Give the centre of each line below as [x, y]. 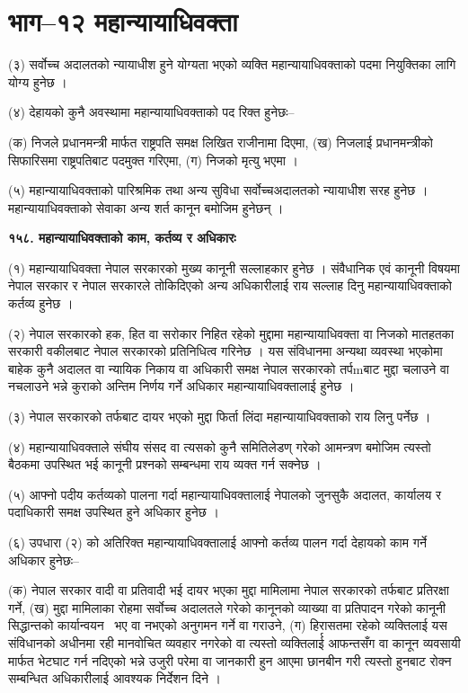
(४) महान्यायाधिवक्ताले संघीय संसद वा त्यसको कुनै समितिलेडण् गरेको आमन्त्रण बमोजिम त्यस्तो [220, 446]
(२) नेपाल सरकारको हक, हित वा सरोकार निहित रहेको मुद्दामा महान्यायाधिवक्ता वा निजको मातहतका [231, 333]
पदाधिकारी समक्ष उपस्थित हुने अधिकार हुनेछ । [114, 512]
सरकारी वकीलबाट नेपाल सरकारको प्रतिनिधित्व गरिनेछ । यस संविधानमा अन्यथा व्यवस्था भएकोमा [225, 351]
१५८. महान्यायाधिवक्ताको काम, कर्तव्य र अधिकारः [122, 238]
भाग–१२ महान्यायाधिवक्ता [123, 21]
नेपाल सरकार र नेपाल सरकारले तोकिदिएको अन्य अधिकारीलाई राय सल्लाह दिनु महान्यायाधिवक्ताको [230, 285]
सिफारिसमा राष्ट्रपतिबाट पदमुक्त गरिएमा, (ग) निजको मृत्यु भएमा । [153, 160]
